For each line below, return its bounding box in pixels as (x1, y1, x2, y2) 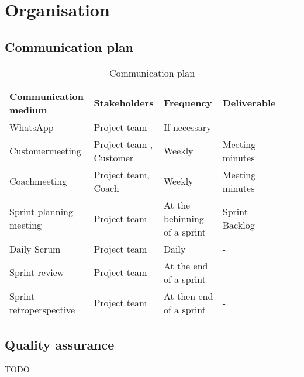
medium (9, 102, 47, 116)
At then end (163, 289, 213, 303)
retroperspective (9, 302, 75, 316)
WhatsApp (9, 120, 54, 134)
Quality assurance (5, 335, 115, 353)
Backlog (222, 218, 255, 232)
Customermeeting (9, 144, 81, 158)
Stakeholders (94, 96, 154, 110)
